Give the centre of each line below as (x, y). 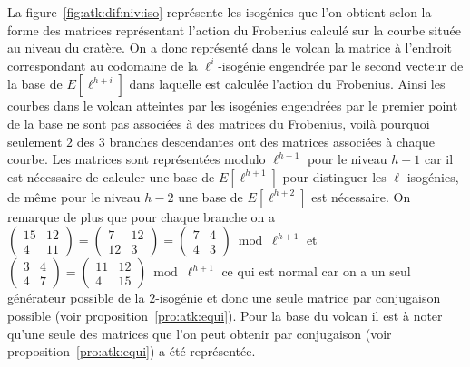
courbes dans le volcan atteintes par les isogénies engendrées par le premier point (233, 106)
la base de (35, 84)
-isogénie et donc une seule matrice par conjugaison (298, 298)
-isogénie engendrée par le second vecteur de (341, 65)
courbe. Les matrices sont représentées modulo (137, 159)
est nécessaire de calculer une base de (111, 176)
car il (439, 159)
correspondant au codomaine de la (103, 65)
